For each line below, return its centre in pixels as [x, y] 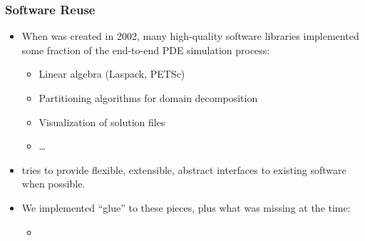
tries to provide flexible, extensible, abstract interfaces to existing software [184, 169]
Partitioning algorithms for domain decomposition [148, 98]
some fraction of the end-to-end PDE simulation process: [146, 50]
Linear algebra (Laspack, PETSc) [112, 74]
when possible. [53, 184]
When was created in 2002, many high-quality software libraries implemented [190, 36]
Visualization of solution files [102, 122]
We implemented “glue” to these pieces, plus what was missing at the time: [186, 207]
